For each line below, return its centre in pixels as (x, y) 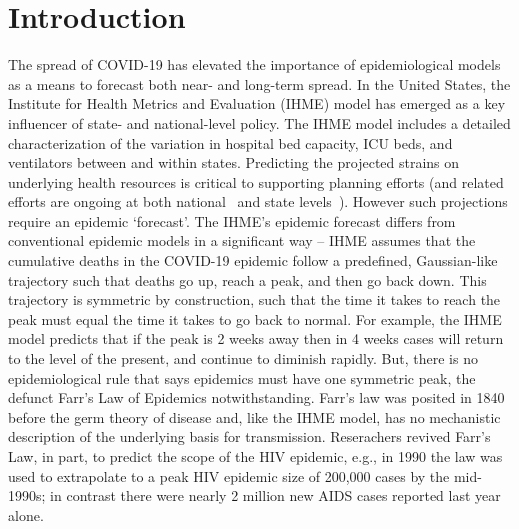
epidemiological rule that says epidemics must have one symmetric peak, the (242, 377)
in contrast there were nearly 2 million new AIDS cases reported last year (275, 495)
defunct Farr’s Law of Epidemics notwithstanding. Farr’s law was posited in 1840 (256, 397)
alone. (26, 514)
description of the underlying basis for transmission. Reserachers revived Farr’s (249, 436)
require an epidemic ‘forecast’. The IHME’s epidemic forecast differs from (232, 220)
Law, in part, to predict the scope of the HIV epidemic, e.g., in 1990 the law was (255, 456)
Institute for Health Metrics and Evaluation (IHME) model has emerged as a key (257, 103)
